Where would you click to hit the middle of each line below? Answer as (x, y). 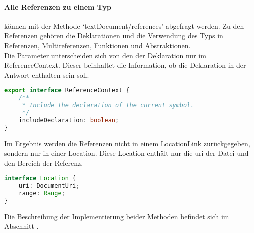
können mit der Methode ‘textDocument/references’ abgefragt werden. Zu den (124, 25)
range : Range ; (42, 194)
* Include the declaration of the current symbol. (108, 105)
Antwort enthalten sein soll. (47, 74)
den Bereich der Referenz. (44, 163)
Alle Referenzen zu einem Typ (58, 6)
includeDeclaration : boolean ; (69, 120)
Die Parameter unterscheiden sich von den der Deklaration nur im (105, 55)
